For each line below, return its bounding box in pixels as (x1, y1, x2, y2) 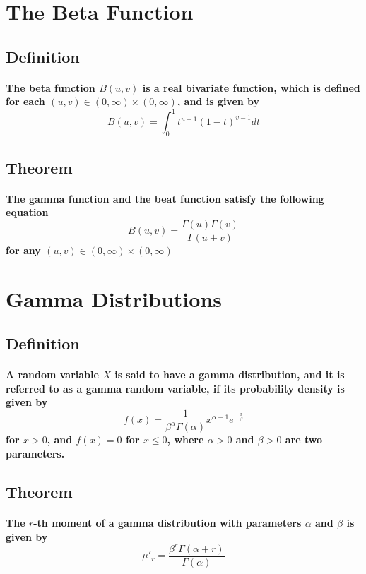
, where (167, 432, 204, 447)
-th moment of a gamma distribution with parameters (33, 515, 302, 530)
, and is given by (177, 94, 260, 109)
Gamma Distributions (6, 284, 222, 313)
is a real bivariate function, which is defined (142, 80, 360, 95)
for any (6, 242, 41, 257)
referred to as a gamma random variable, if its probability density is (6, 381, 345, 395)
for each (6, 94, 45, 109)
